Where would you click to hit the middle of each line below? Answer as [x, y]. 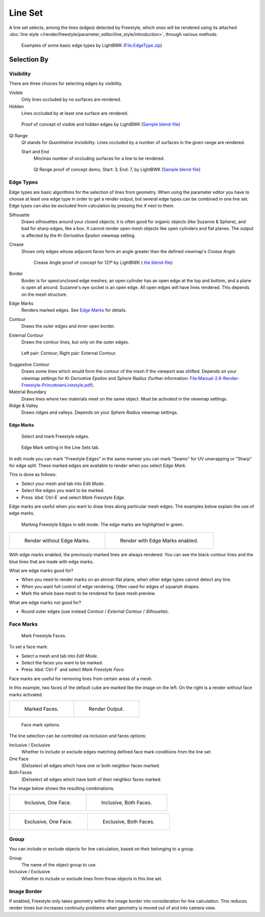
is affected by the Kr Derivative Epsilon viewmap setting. [79, 235]
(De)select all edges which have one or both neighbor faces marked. [91, 765]
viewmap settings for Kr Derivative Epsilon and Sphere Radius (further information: [105, 378]
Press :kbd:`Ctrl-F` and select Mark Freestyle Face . [73, 670]
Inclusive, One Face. [48, 802]
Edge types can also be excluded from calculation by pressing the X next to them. [92, 206]
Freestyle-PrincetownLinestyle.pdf [56, 385]
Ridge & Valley [24, 406]
